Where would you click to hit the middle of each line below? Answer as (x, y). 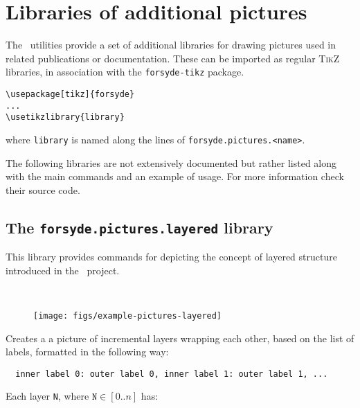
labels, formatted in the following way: (87, 352)
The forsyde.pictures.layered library (139, 227)
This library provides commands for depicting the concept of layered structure (171, 257)
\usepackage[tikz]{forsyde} (70, 94)
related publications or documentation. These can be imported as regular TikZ (173, 58)
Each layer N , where (47, 396)
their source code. (43, 189)
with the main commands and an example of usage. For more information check (175, 176)
